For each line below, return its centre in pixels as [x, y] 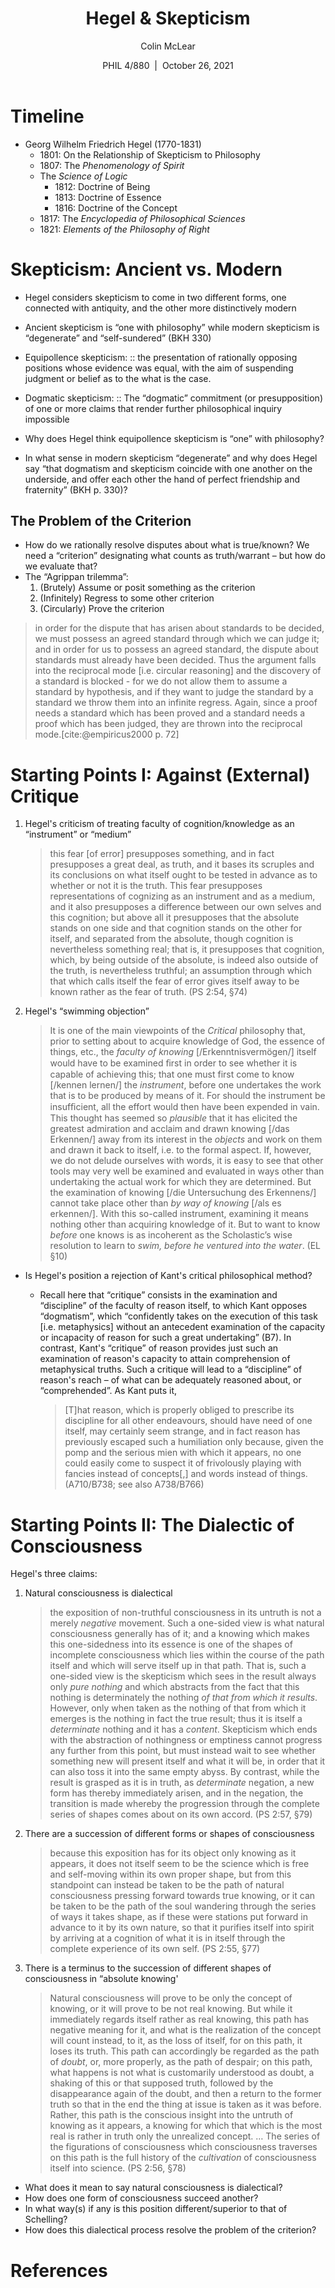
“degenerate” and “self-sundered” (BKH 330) [118, 338]
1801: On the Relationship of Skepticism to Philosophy [150, 154]
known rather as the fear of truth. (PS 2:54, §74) [148, 992]
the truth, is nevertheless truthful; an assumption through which [181, 971]
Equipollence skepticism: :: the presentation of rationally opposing [161, 357]
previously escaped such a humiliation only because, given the [194, 1442]
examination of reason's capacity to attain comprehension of [165, 1359]
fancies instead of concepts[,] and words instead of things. [186, 1474]
